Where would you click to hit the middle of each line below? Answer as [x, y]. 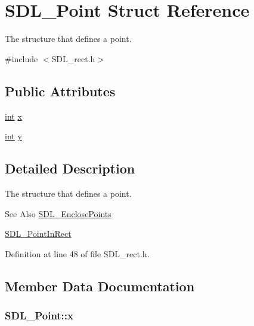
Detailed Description [70, 168]
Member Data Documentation [100, 286]
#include [21, 58]
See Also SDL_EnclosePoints [58, 213]
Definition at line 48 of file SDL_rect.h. [77, 253]
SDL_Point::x [39, 315]
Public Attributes [60, 91]
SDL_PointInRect [38, 234]
